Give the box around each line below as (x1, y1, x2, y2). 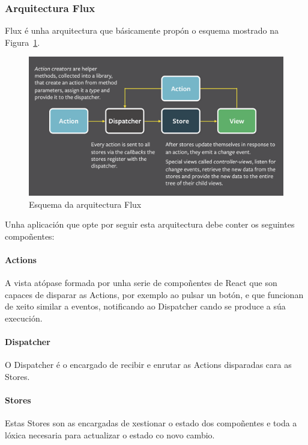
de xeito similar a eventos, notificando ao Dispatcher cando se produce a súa (5, 300, 286, 313)
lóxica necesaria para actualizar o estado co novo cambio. (5, 428, 215, 441)
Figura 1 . (5, 36, 40, 48)
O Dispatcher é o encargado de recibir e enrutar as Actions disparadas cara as (5, 358, 292, 371)
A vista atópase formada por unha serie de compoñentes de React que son (5, 276, 277, 289)
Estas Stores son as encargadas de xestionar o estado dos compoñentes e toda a (5, 417, 297, 429)
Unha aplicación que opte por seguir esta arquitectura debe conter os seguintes (5, 218, 295, 231)
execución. (5, 311, 43, 324)
